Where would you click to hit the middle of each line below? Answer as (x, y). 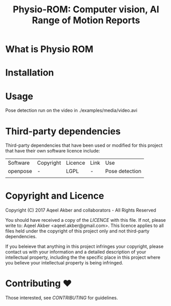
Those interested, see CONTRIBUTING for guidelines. (62, 298)
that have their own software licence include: (53, 151)
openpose (20, 171)
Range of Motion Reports (86, 20)
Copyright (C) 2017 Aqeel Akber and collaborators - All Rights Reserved (81, 210)
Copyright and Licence (55, 196)
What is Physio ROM (49, 49)
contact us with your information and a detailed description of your (76, 252)
